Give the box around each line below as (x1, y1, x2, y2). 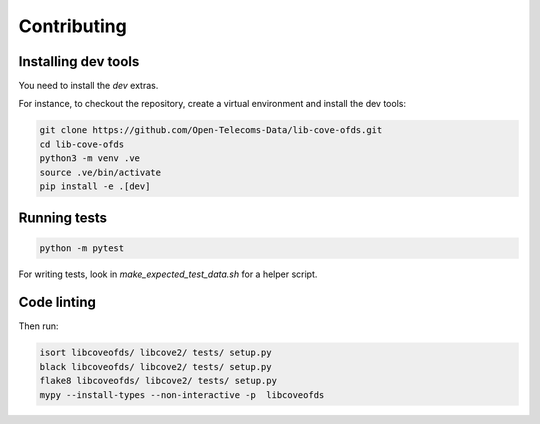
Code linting (18, 294, 97, 311)
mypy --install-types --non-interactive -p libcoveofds (39, 389, 325, 400)
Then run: (18, 320, 59, 332)
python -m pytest (39, 242, 125, 254)
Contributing (18, 15, 127, 37)
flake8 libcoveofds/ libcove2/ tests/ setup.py (39, 375, 277, 387)
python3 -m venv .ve (39, 153, 140, 164)
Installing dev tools (18, 53, 140, 70)
